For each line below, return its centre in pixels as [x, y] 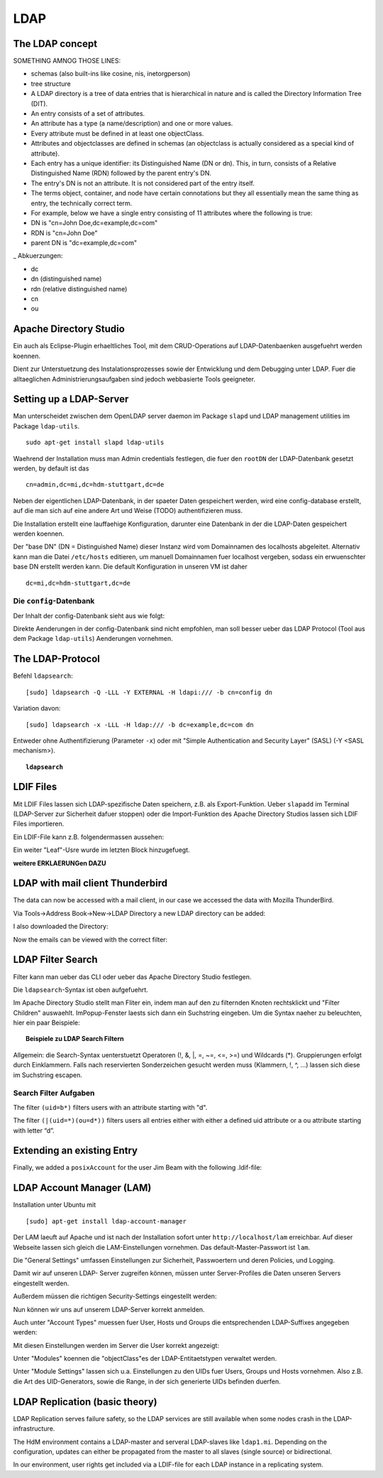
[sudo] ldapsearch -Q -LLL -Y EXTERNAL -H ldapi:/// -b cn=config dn [149, 692]
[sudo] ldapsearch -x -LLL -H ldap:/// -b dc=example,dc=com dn [140, 724]
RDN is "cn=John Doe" [65, 233]
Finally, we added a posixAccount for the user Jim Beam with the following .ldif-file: [138, 1167]
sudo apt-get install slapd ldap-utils [95, 443]
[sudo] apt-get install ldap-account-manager [106, 1221]
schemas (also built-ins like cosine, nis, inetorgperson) [111, 74]
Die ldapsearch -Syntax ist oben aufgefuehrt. [81, 989]
